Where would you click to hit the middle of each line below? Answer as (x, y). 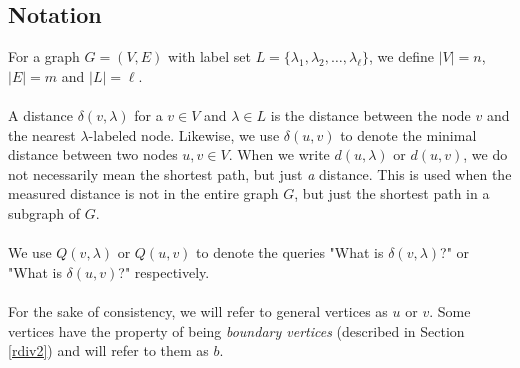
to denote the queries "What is (290, 252)
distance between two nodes (93, 154)
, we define (401, 56)
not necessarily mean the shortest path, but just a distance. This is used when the (260, 173)
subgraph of (44, 212)
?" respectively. (164, 271)
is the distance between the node (370, 114)
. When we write (279, 154)
